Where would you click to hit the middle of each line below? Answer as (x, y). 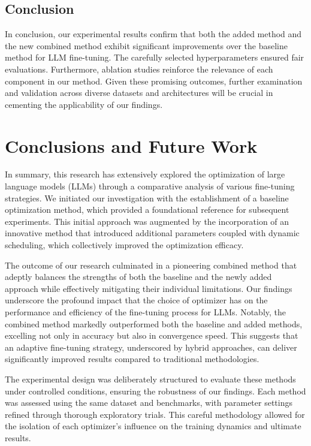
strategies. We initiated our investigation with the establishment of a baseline (147, 198)
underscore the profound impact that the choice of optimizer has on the (136, 300)
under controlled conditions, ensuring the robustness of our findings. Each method (155, 391)
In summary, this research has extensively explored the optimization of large (145, 174)
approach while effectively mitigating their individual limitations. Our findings (149, 288)
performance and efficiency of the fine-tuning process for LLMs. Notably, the (146, 312)
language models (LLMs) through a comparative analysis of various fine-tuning (150, 186)
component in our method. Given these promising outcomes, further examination (154, 81)
